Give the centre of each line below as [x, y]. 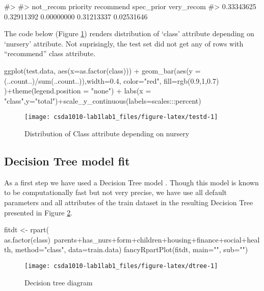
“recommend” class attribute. [50, 53]
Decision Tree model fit [67, 161]
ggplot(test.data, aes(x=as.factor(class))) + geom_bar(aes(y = [102, 70]
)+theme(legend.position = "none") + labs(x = [78, 91]
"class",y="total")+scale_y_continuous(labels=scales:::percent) [103, 100]
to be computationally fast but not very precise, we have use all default [116, 192]
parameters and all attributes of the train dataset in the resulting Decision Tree [129, 202]
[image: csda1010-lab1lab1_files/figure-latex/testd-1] [121, 117]
